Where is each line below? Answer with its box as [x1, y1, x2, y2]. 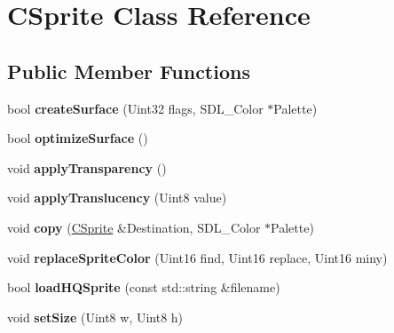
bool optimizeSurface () [7, 129, 148, 147]
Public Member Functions [7, 57, 250, 84]
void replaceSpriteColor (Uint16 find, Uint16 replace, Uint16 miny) [7, 248, 388, 266]
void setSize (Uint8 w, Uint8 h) [7, 307, 184, 326]
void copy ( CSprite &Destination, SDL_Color [7, 218, 261, 236]
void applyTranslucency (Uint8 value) [7, 188, 227, 207]
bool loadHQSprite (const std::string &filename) [7, 278, 280, 297]
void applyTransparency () [7, 158, 167, 177]
